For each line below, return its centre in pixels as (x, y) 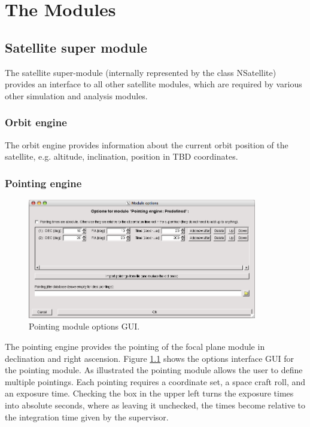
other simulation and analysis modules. (76, 95)
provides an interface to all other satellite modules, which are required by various (154, 84)
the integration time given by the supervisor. (87, 417)
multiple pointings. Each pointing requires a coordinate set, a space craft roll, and (155, 381)
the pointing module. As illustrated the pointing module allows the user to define (154, 370)
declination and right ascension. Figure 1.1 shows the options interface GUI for (150, 358)
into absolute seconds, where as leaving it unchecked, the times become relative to (155, 405)
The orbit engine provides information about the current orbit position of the (147, 144)
